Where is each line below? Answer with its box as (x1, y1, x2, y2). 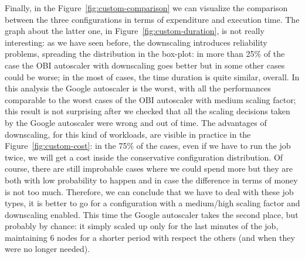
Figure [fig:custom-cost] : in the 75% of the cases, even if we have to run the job (5, 139, 291, 152)
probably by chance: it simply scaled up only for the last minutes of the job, (5, 220, 279, 232)
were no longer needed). (5, 243, 90, 255)
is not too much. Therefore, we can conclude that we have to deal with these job (5, 185, 294, 197)
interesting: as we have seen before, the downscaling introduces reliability (5, 36, 267, 48)
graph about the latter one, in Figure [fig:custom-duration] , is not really (5, 25, 265, 37)
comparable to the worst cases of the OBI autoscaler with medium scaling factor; (5, 93, 296, 105)
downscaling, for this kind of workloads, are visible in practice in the (5, 128, 251, 140)
